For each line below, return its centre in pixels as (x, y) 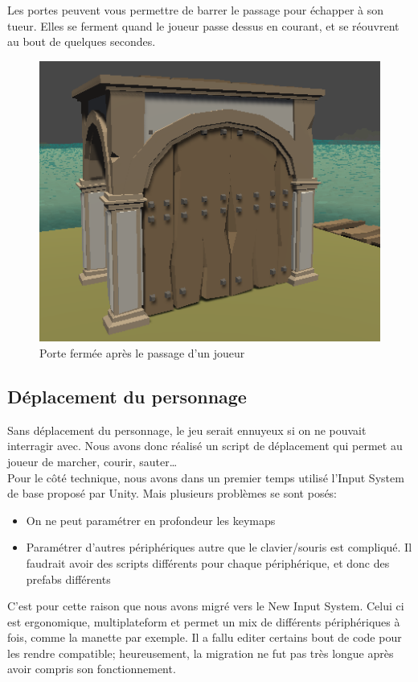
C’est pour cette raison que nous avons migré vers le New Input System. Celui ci (206, 606)
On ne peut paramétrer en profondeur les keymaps (151, 520)
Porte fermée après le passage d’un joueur (142, 352)
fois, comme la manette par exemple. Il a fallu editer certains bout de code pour (205, 637)
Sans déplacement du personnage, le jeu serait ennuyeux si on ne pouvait (187, 430)
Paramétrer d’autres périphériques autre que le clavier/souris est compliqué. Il (219, 547)
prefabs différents (68, 579)
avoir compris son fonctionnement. (92, 669)
